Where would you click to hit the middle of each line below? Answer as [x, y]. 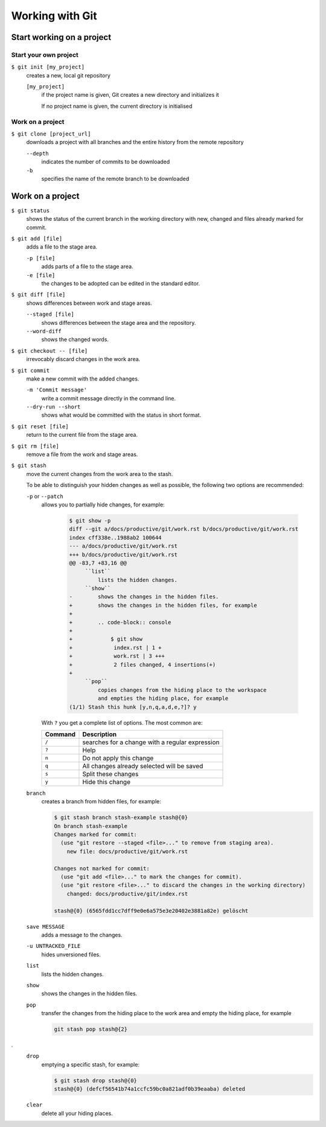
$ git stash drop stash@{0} [95, 1080]
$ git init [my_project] [48, 67]
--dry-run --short [53, 407]
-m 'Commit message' [57, 390]
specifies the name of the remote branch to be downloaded [115, 178]
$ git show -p [90, 521]
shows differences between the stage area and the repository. [119, 322]
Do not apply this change [118, 758]
